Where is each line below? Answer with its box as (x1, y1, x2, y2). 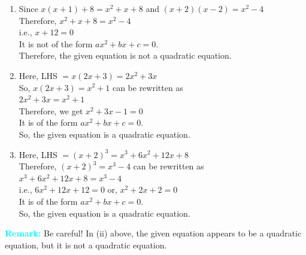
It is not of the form (19, 37, 93, 50)
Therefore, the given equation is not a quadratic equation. (19, 49, 232, 62)
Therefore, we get (19, 104, 83, 117)
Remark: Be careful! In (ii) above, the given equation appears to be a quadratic (5, 227, 302, 239)
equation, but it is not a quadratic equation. (5, 238, 167, 251)
